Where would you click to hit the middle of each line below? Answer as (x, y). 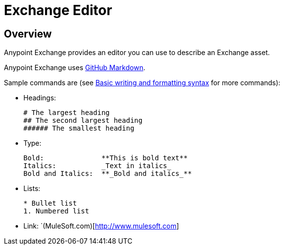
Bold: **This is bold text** (106, 158)
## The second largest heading (83, 121)
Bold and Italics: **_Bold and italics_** (108, 174)
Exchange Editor (58, 10)
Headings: (40, 98)
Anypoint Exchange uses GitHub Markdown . (75, 68)
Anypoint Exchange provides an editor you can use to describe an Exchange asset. (137, 53)
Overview (28, 34)
